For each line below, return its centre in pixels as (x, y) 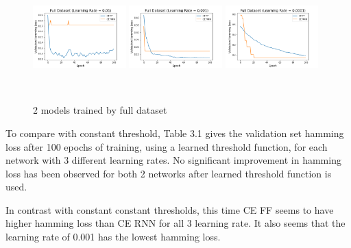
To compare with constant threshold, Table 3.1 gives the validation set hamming (175, 133)
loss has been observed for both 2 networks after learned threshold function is (169, 173)
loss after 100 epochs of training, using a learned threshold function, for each (167, 146)
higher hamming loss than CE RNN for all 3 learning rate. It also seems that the (175, 223)
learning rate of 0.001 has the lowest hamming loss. (113, 237)
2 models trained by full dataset (100, 110)
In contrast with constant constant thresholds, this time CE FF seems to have (170, 209)
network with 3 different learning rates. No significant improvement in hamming (173, 160)
